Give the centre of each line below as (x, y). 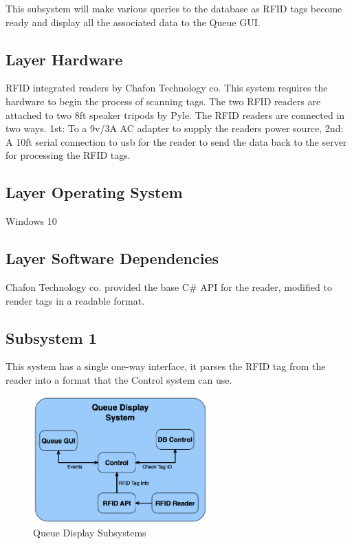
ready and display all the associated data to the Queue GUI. (133, 22)
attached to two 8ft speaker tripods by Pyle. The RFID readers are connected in (175, 115)
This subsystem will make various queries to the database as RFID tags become (174, 8)
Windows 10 (31, 221)
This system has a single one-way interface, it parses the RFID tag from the (166, 366)
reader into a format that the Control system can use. (119, 379)
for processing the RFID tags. (68, 155)
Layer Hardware (64, 59)
